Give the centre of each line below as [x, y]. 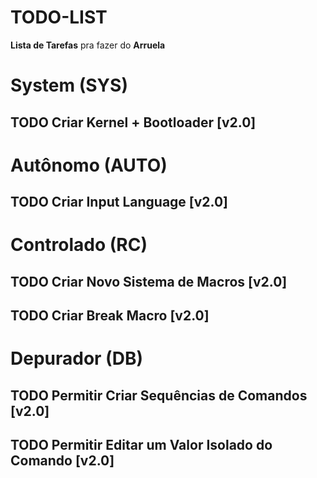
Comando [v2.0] [62, 461]
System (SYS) [69, 85]
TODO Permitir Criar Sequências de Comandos [159, 395]
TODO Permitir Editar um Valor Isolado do [141, 445]
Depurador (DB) [76, 358]
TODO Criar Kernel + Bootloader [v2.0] [133, 122]
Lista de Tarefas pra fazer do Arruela [88, 45]
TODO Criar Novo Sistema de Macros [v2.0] [149, 281]
